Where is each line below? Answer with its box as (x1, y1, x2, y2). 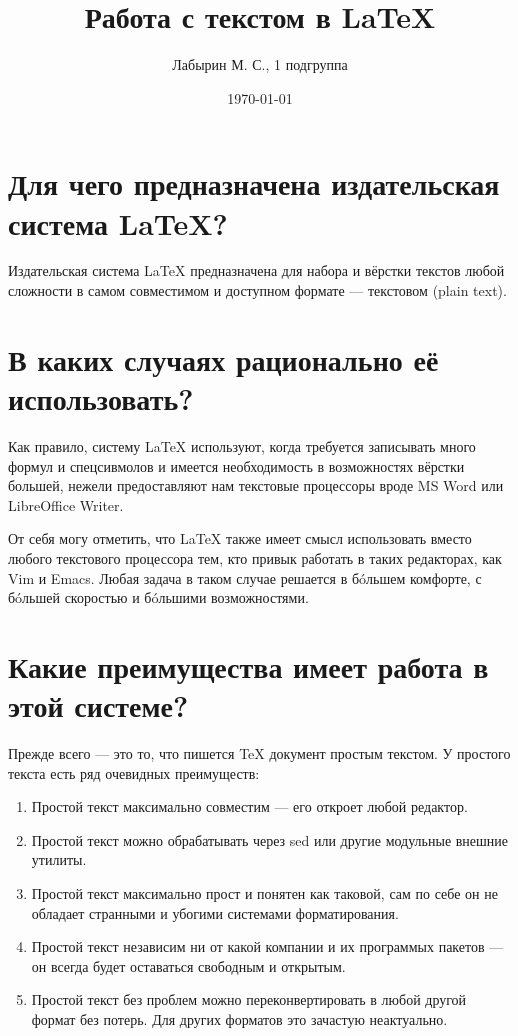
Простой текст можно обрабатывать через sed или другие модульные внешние (31, 829, 509, 850)
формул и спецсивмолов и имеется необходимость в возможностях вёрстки (8, 455, 465, 476)
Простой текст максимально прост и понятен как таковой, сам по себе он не (31, 882, 498, 903)
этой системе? (8, 685, 189, 726)
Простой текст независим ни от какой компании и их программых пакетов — (31, 936, 504, 957)
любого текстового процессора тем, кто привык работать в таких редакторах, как (8, 547, 502, 568)
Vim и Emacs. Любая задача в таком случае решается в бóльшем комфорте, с (8, 567, 482, 588)
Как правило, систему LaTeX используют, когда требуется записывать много (8, 435, 476, 456)
